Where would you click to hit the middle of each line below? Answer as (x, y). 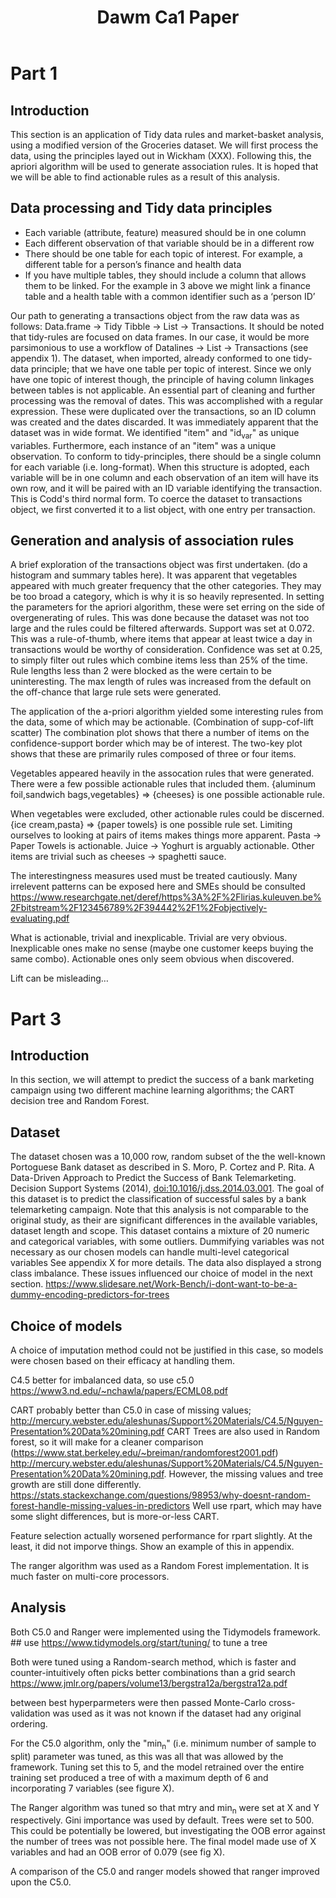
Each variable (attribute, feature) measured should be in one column (165, 232)
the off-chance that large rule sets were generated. (116, 692)
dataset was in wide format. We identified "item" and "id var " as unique (155, 433)
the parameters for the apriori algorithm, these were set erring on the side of (168, 607)
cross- (282, 1702)
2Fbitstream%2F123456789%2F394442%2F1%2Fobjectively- (139, 908)
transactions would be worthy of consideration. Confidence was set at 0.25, (166, 650)
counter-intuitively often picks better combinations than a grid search (153, 1672)
